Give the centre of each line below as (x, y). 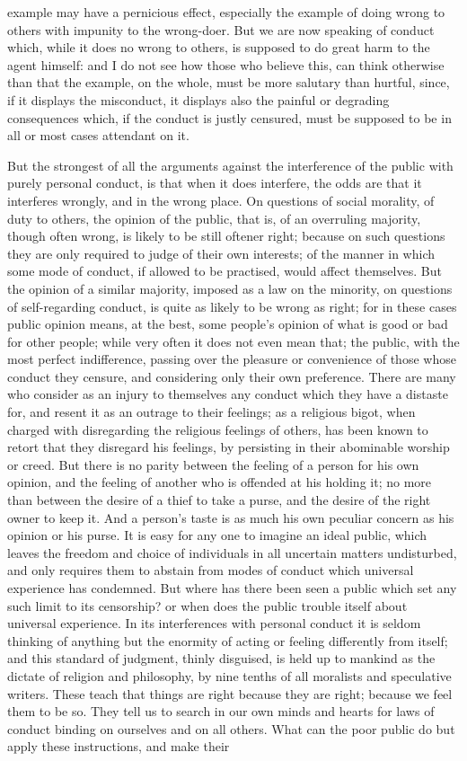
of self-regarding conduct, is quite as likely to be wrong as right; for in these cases (232, 306)
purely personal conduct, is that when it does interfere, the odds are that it (215, 183)
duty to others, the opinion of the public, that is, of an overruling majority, (214, 218)
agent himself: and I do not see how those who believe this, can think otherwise (226, 64)
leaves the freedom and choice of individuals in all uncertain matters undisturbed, (232, 552)
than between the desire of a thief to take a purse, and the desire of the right (219, 500)
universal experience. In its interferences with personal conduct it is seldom (214, 623)
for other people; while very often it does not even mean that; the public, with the (233, 341)
